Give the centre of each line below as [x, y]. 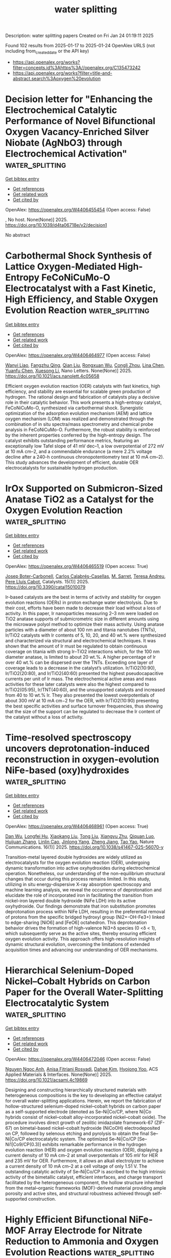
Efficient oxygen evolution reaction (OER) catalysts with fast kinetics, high [83, 386]
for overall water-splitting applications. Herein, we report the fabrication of [83, 1100]
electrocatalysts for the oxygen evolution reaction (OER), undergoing [78, 862]
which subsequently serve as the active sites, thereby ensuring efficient [81, 933]
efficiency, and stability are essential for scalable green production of [78, 391]
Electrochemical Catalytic [61, 110]
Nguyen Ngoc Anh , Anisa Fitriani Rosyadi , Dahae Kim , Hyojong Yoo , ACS [82, 1069]
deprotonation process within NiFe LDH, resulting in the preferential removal [85, 911]
